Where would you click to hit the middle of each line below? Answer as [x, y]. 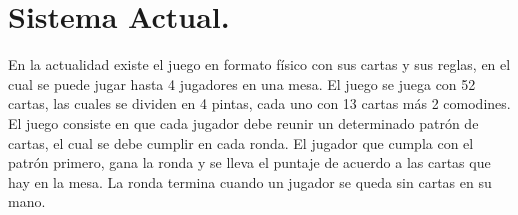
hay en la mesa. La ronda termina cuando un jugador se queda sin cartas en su [250, 181]
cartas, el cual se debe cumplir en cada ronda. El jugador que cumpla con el [241, 142]
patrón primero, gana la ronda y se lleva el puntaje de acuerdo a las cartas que [249, 162]
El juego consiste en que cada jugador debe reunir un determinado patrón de [243, 122]
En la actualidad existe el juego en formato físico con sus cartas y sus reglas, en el [259, 64]
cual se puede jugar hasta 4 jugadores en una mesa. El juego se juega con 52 [242, 83]
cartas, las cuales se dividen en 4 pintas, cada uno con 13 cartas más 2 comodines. [259, 103]
